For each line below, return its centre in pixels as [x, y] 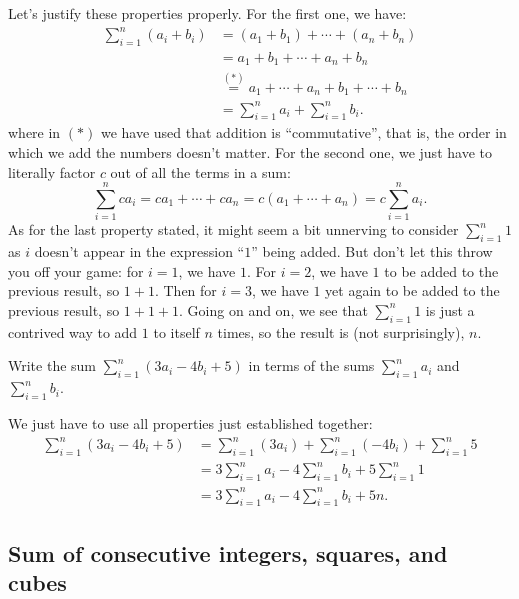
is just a [450, 309]
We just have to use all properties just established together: [190, 422]
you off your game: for [76, 270]
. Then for [185, 290]
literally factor [52, 171]
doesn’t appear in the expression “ [139, 251]
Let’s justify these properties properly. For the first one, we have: [207, 13]
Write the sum [52, 365]
